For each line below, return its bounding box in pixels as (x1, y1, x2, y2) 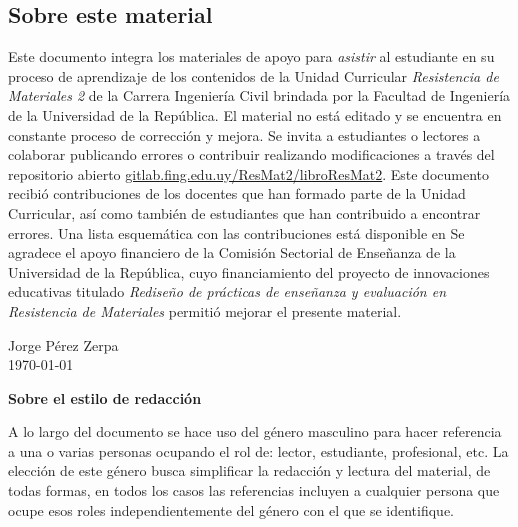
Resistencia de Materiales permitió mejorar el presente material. (8, 300, 402, 321)
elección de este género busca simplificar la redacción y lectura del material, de (8, 460, 491, 481)
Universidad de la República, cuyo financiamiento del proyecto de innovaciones (8, 261, 490, 282)
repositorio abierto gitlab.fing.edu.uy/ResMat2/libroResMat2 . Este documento (8, 163, 490, 184)
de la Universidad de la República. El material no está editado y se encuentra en (8, 104, 502, 125)
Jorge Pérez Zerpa (8, 334, 119, 355)
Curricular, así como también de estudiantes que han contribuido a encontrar (8, 202, 481, 223)
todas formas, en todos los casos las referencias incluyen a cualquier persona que (8, 480, 500, 501)
